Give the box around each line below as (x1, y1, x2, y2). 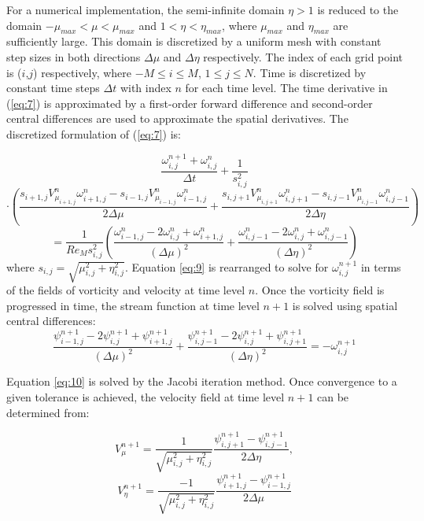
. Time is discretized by (253, 64, 367, 80)
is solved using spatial (292, 297, 398, 313)
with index (120, 79, 171, 96)
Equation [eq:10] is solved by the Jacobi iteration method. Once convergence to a (6, 373, 397, 390)
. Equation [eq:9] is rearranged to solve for (124, 258, 329, 275)
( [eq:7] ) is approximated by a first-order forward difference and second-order (6, 94, 373, 111)
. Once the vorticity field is (255, 281, 385, 297)
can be (317, 389, 349, 405)
